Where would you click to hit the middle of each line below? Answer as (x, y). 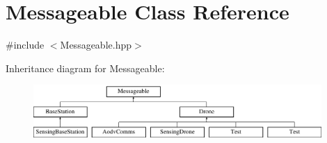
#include (25, 45)
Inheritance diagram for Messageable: (85, 68)
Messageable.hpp (96, 45)
